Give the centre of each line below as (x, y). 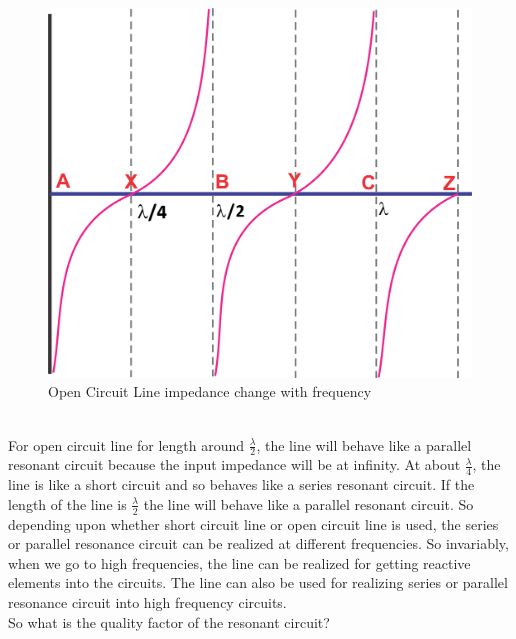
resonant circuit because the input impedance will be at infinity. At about (234, 464)
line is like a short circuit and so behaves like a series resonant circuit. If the (241, 484)
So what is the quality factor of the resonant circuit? (169, 621)
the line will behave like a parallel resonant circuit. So (308, 503)
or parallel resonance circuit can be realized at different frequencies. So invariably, (258, 543)
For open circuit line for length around (126, 444)
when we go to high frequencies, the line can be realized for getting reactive (239, 562)
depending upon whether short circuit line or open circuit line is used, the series (253, 523)
